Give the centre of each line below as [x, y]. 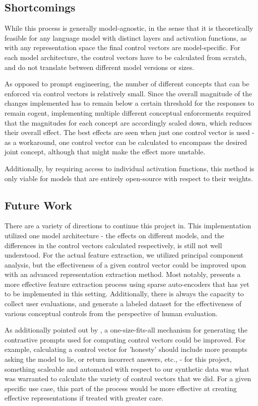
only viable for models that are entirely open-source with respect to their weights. [129, 178]
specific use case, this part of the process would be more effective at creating [121, 388]
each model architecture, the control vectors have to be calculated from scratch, [126, 57]
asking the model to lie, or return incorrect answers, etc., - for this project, [118, 359]
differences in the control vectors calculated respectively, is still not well [113, 245]
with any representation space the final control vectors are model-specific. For [123, 47]
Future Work [38, 205]
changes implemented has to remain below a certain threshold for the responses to [129, 103]
